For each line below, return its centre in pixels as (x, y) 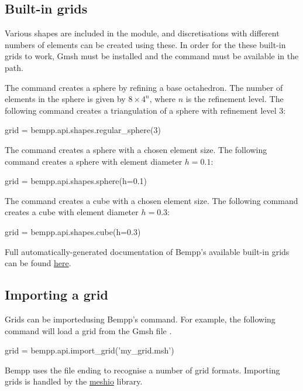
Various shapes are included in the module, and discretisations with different (142, 33)
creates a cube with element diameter (72, 212)
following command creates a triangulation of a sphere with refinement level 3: (145, 110)
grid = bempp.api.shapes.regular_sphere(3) (83, 130)
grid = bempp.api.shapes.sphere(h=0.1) (76, 181)
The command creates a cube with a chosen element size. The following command (151, 200)
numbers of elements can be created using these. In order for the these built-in (145, 44)
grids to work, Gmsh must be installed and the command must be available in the (152, 56)
